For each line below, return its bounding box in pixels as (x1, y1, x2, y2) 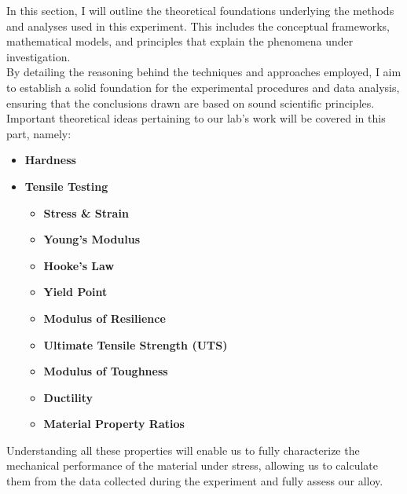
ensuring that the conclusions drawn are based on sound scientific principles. (6, 94, 375, 111)
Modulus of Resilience (43, 309, 166, 326)
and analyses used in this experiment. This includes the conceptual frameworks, (6, 17, 390, 34)
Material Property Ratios (43, 415, 185, 432)
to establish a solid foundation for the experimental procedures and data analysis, (6, 79, 400, 95)
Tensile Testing (24, 177, 108, 194)
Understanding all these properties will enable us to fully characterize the (6, 441, 360, 458)
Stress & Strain (43, 204, 129, 221)
